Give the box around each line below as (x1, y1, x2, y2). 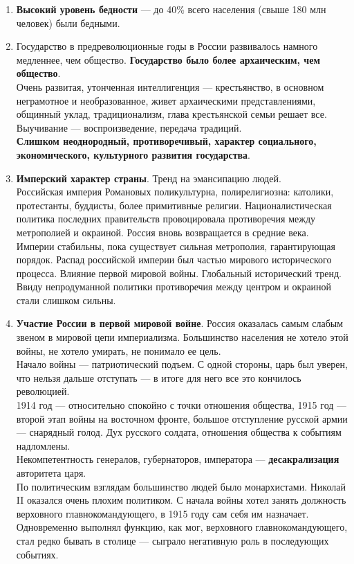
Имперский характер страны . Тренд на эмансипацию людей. (16, 170, 281, 185)
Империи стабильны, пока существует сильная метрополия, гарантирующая (16, 238, 335, 253)
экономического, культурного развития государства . (16, 147, 251, 161)
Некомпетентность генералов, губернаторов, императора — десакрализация (16, 452, 339, 466)
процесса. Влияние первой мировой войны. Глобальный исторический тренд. (16, 265, 342, 280)
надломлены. (16, 438, 71, 452)
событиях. (16, 547, 59, 561)
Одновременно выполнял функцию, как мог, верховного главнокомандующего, (16, 520, 348, 534)
